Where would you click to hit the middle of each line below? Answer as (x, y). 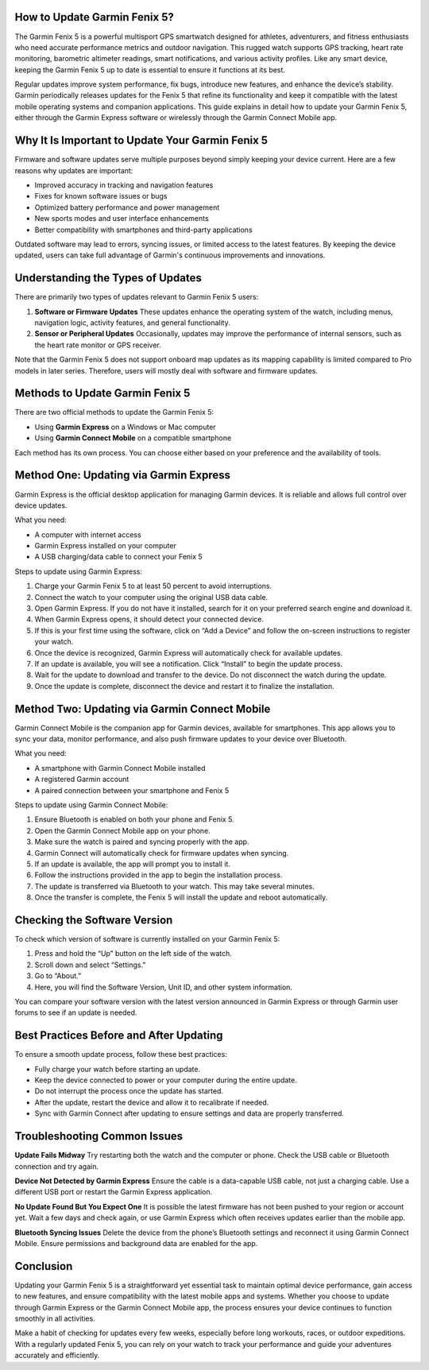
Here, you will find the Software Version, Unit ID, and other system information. (164, 987)
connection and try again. (57, 1166)
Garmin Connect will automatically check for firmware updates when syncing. (162, 853)
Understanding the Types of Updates (108, 278)
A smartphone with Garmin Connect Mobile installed (120, 768)
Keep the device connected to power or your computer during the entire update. (166, 1080)
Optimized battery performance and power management (127, 207)
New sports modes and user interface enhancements (122, 219)
